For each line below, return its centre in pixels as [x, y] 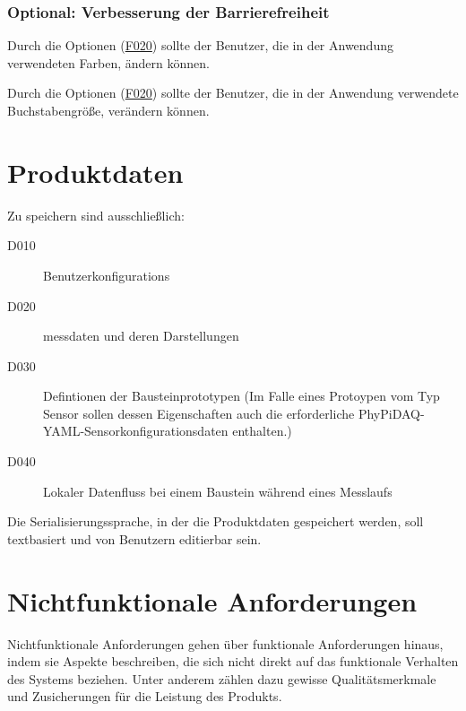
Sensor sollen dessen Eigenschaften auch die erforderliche [199, 413]
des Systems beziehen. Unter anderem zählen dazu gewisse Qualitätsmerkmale [222, 678]
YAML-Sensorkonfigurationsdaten [136, 431]
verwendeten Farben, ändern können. [108, 62]
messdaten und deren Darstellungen [141, 336]
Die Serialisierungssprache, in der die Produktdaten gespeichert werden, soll [216, 521]
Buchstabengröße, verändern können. [108, 110]
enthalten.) [262, 431]
